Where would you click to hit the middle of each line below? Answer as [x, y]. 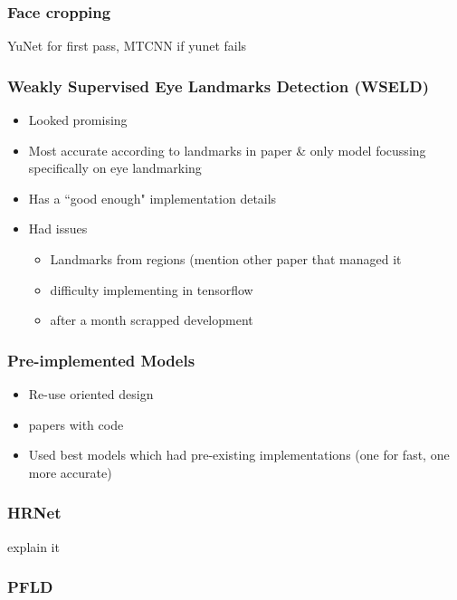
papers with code [76, 424]
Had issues [58, 229]
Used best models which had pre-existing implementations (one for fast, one [239, 455]
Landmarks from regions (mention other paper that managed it [226, 259]
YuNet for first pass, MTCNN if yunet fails [127, 46]
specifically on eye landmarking [115, 168]
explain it [33, 546]
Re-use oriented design [91, 394]
